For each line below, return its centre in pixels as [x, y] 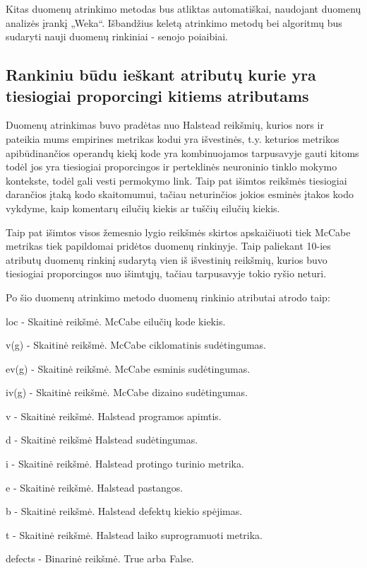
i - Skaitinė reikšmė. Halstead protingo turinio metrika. [125, 464]
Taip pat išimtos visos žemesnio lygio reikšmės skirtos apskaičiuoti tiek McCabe [178, 232]
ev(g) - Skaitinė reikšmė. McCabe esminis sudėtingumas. [128, 368]
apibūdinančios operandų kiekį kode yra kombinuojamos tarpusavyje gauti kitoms [182, 152]
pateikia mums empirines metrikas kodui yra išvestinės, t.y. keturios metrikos [173, 138]
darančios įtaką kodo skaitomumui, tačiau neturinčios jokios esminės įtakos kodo [180, 194]
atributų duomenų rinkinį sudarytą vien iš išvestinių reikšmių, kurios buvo [167, 259]
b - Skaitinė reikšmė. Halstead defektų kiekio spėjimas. [124, 511]
